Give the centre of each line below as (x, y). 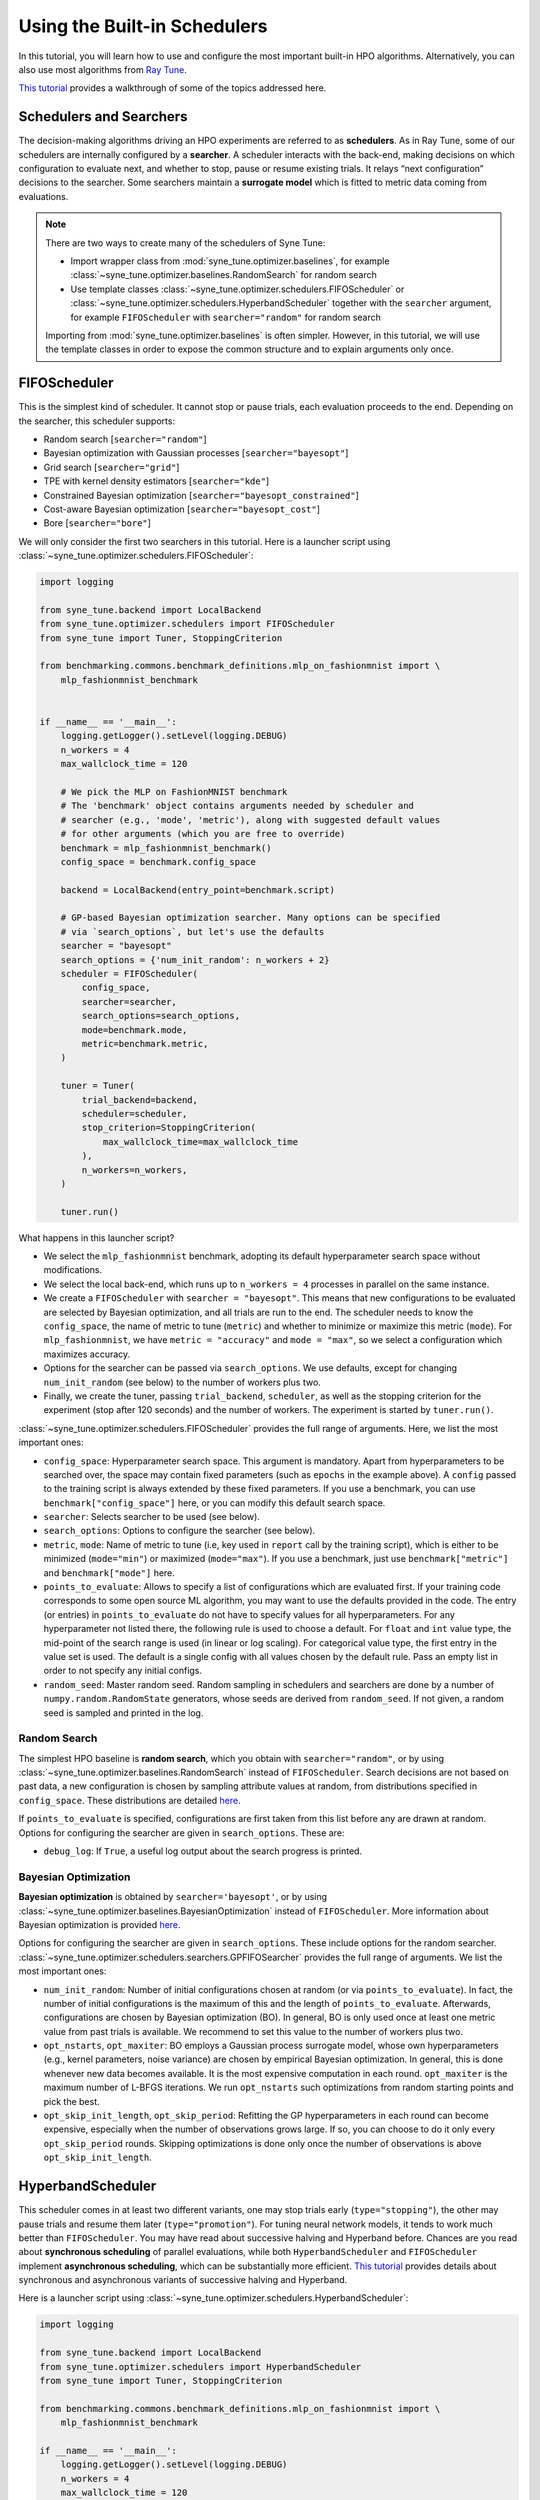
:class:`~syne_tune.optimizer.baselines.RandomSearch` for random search (223, 275)
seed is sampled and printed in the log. (123, 1712)
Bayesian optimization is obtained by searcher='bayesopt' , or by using (173, 1897)
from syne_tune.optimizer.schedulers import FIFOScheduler (187, 624)
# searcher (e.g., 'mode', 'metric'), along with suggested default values (250, 819)
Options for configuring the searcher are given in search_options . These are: (181, 1832)
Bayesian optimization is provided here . (99, 1924)
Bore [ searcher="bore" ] (97, 523)
